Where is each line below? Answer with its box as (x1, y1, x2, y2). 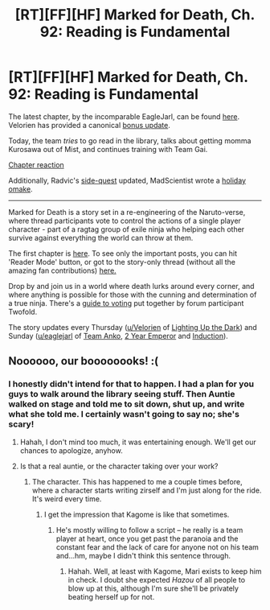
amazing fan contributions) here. (8, 266, 117, 275)
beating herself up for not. (67, 591, 155, 601)
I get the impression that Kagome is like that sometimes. (43, 509, 230, 519)
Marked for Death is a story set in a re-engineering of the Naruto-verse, (8, 207, 246, 216)
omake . (8, 183, 34, 194)
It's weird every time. (31, 493, 102, 504)
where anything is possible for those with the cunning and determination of (8, 290, 257, 299)
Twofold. (8, 307, 38, 316)
